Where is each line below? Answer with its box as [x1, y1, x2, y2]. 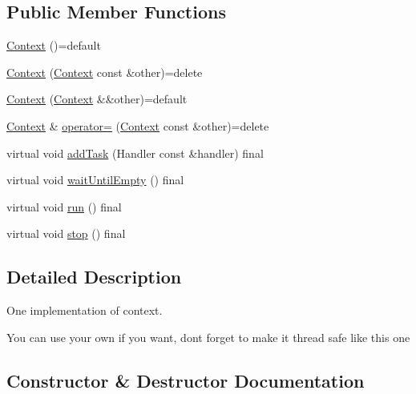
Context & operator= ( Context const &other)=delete [6, 117, 269, 134]
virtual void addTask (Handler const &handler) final [6, 144, 264, 161]
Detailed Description [6, 264, 182, 289]
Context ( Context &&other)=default [6, 90, 188, 107]
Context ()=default [6, 37, 101, 54]
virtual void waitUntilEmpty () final [6, 171, 184, 188]
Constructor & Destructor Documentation [6, 368, 365, 392]
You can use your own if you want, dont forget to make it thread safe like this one [6, 328, 410, 345]
